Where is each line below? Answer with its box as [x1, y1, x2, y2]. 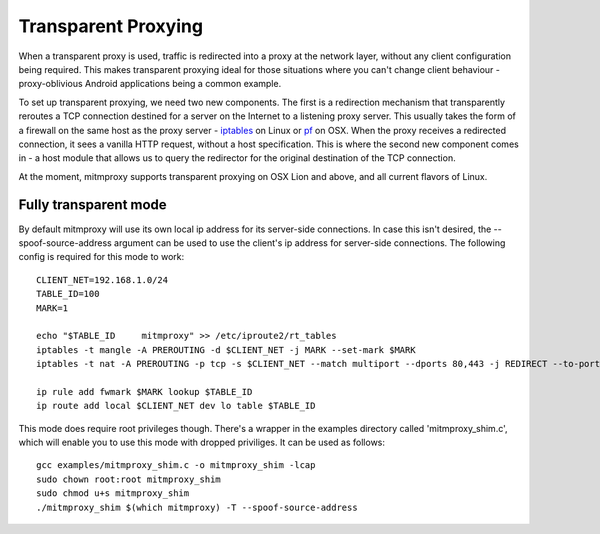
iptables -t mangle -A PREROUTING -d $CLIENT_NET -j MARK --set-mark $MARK [36, 344, 416, 355]
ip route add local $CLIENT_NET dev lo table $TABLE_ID [36, 400, 316, 412]
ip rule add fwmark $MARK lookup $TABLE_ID [36, 386, 253, 397]
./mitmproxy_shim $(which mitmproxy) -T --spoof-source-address [36, 501, 359, 513]
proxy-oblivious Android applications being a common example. [18, 78, 282, 90]
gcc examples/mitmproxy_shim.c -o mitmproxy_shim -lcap [36, 460, 316, 471]
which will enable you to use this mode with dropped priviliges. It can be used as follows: [18, 436, 385, 449]
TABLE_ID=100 [36, 288, 100, 300]
